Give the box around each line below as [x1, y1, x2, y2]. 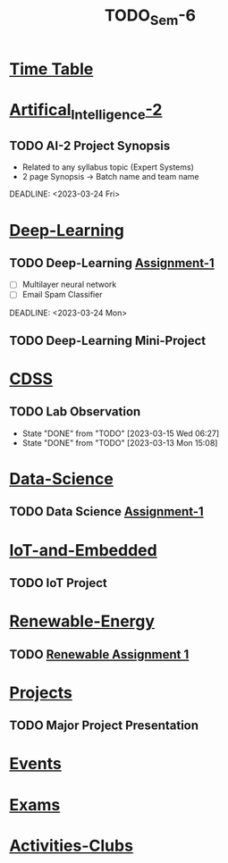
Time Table [9, 59, 94, 79]
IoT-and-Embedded [9, 540, 158, 560]
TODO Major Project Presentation [9, 718, 199, 733]
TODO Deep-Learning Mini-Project [9, 332, 207, 348]
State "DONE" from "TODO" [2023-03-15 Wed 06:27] [21, 428, 220, 439]
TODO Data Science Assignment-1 [9, 504, 204, 519]
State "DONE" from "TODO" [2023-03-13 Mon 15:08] [21, 437, 218, 448]
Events [9, 754, 63, 774]
